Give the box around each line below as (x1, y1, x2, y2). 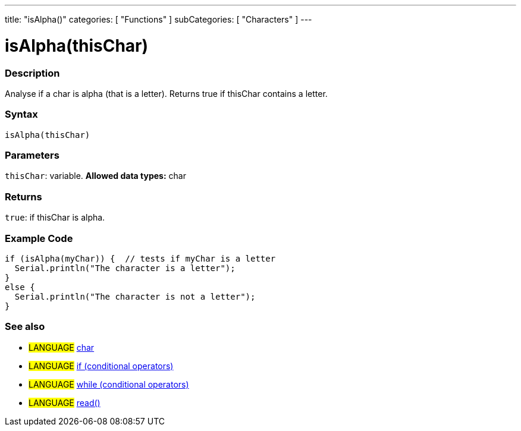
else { (5, 282, 35, 292)
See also (5, 320, 45, 333)
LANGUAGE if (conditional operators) (29, 360, 174, 371)
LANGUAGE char (29, 342, 95, 353)
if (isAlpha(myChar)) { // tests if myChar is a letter (5, 253, 276, 263)
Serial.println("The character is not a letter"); (14, 291, 256, 301)
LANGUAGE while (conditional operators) (29, 379, 189, 389)
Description (5, 67, 60, 79)
